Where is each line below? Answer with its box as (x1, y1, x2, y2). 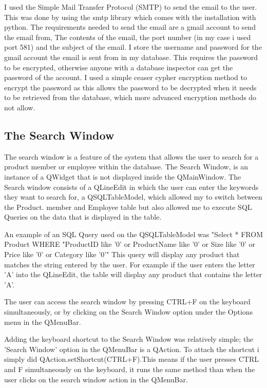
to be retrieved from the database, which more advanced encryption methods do (4, 92, 257, 103)
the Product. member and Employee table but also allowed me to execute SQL (4, 201, 252, 212)
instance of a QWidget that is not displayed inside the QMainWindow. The (4, 171, 241, 182)
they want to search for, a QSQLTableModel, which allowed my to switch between (4, 191, 262, 202)
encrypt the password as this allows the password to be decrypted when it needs (4, 82, 257, 92)
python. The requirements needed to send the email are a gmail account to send (4, 22, 256, 32)
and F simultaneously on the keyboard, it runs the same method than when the (4, 364, 255, 375)
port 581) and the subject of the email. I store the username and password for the (4, 42, 262, 52)
